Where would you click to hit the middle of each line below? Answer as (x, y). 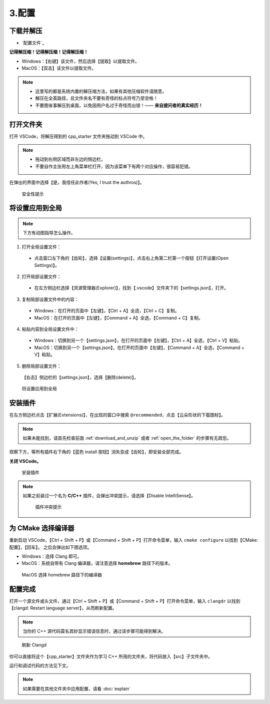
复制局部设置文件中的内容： (50, 299)
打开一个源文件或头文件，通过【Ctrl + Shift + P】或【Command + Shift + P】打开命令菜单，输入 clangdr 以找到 (125, 601)
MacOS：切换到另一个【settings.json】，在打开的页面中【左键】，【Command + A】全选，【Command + (139, 347)
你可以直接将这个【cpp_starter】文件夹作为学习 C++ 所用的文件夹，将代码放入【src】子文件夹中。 (111, 656)
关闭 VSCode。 (25, 461)
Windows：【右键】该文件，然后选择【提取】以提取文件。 (81, 61)
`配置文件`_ (33, 43)
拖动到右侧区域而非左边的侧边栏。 (70, 159)
